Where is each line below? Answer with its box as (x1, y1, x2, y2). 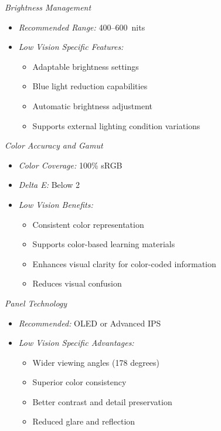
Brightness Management (5, 1, 91, 13)
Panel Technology (5, 297, 67, 309)
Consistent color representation (32, 218, 144, 230)
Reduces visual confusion (32, 277, 122, 289)
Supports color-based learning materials (32, 238, 175, 250)
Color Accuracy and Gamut (5, 139, 103, 151)
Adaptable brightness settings (32, 60, 139, 72)
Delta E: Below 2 (18, 179, 80, 191)
